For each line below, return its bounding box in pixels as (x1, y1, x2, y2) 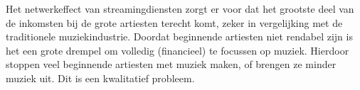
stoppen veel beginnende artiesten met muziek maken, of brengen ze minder (6, 57, 337, 72)
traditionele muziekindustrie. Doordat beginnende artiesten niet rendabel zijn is (6, 29, 353, 44)
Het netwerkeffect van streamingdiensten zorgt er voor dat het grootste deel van (6, 1, 354, 16)
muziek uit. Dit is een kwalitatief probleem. (6, 70, 195, 85)
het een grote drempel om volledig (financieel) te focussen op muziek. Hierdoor (6, 43, 349, 57)
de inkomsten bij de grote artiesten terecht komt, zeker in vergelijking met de (6, 15, 343, 30)
